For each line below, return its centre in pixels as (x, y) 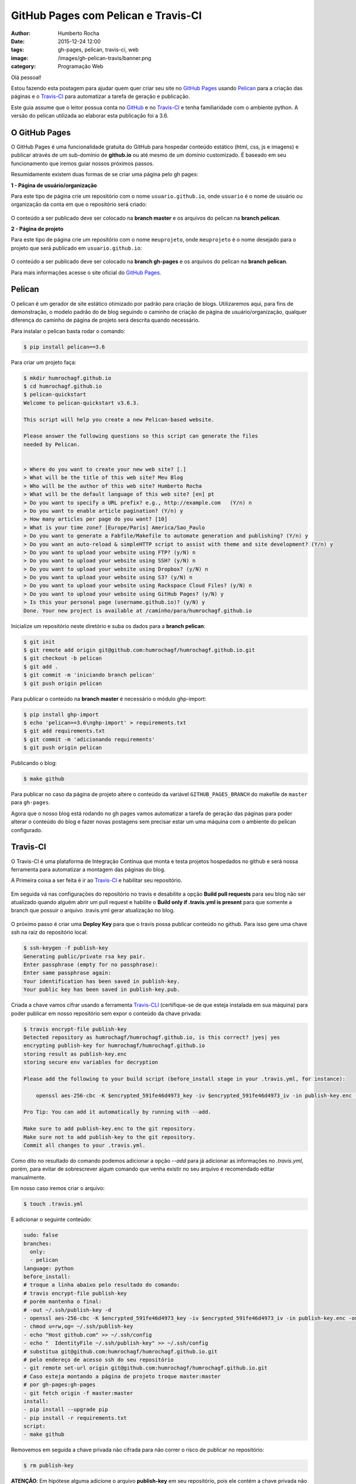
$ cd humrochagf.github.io (63, 386)
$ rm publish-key (49, 1466)
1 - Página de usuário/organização (54, 185)
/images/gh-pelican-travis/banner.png (104, 58)
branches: (38, 1243)
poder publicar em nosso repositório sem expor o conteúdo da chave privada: (106, 1013)
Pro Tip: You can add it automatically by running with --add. (117, 1112)
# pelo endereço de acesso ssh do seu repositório (99, 1360)
